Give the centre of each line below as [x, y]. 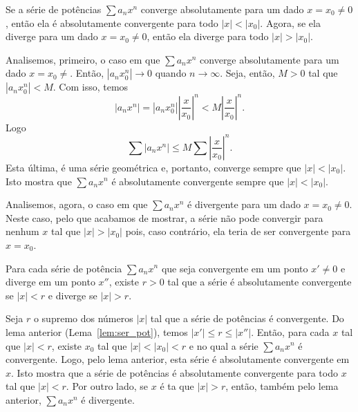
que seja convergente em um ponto [235, 268]
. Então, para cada [290, 331]
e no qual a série [224, 345]
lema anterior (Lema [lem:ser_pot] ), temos [97, 331]
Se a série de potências [54, 9]
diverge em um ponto [50, 282]
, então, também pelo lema [282, 386]
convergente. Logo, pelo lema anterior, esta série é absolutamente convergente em [178, 359]
